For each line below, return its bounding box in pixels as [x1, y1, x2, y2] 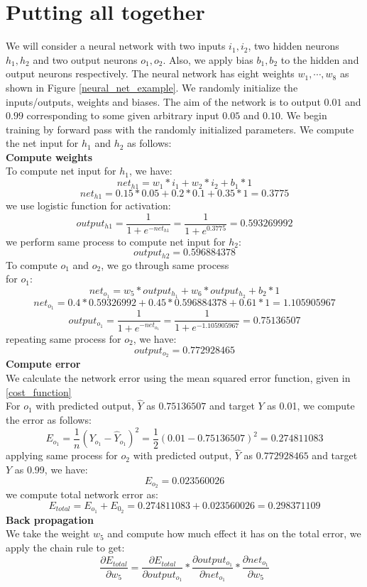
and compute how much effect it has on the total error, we [107, 526, 361, 541]
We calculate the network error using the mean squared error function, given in [6, 371, 351, 385]
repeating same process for [6, 331, 121, 346]
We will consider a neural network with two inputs [6, 38, 226, 53]
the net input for [6, 136, 79, 150]
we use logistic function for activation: [6, 197, 171, 212]
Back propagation [6, 512, 94, 527]
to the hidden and [280, 52, 359, 67]
